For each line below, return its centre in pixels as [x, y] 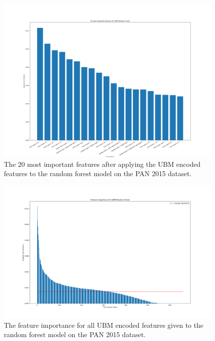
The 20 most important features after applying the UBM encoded [102, 164]
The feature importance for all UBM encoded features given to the [104, 325]
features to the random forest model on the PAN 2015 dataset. [98, 173]
